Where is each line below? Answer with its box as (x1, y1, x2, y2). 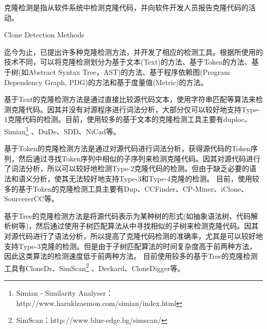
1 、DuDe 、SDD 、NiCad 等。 (26, 124, 121, 136)
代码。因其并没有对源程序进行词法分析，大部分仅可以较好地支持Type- (25, 104, 260, 114)
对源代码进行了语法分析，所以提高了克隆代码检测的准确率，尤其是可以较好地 (4, 230, 263, 241)
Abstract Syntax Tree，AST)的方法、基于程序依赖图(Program (28, 66, 230, 77)
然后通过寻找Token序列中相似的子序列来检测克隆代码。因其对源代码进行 (18, 153, 260, 163)
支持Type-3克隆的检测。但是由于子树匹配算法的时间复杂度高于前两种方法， (4, 240, 257, 251)
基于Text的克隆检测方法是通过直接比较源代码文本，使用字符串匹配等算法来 (4, 94, 256, 105)
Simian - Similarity (16, 287, 76, 298)
